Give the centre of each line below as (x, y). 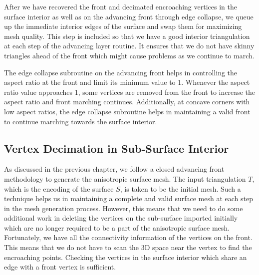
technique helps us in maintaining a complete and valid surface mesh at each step (129, 198)
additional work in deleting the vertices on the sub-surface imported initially (121, 218)
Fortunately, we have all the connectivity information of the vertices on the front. (128, 237)
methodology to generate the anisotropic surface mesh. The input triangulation (125, 178)
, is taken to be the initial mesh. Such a (180, 188)
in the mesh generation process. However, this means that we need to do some (124, 208)
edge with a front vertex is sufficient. (60, 267)
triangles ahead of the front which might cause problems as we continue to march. (129, 55)
